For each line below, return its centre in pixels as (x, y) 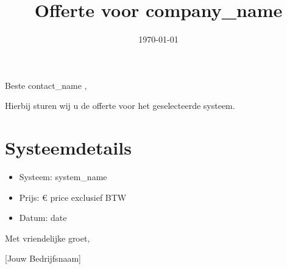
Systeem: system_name (63, 177)
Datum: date (43, 218)
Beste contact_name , (46, 85)
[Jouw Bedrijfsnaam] (43, 258)
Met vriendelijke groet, (48, 238)
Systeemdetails (68, 148)
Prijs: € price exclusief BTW (73, 197)
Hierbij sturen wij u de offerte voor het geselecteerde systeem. (120, 106)
